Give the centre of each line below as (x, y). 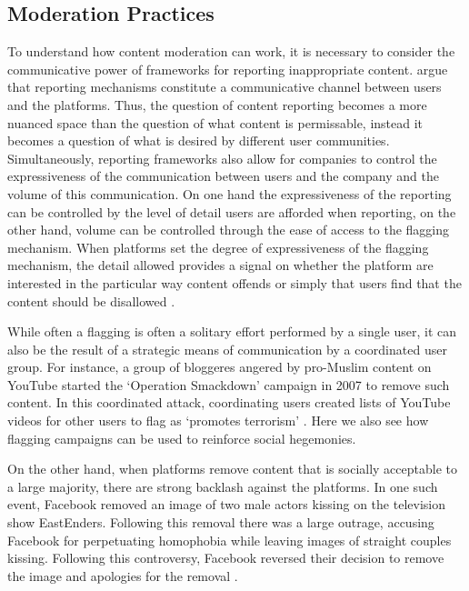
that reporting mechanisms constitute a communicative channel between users (225, 87)
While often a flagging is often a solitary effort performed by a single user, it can (232, 331)
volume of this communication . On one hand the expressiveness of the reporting (230, 193)
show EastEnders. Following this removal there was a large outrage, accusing (221, 522)
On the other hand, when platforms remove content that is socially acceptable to (232, 469)
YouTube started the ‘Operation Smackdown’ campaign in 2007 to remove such (229, 384)
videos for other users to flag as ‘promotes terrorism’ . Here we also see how (218, 421)
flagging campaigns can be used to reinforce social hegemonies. (182, 438)
